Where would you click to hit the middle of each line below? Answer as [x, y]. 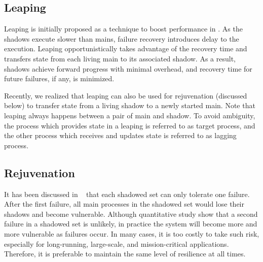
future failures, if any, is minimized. [59, 78]
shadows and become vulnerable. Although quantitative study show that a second [131, 214]
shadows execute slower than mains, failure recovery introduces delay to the [122, 38]
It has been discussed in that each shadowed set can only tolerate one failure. [127, 194]
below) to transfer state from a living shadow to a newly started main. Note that [130, 105]
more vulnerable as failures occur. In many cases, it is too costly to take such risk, [132, 233]
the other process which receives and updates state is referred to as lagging [120, 135]
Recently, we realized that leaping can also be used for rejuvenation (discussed [126, 95]
